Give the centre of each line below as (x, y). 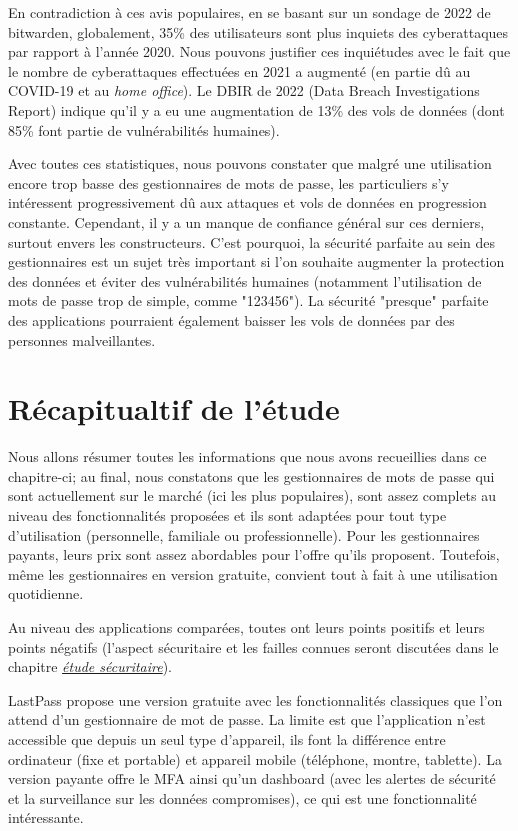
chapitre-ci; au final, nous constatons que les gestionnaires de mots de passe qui (251, 475)
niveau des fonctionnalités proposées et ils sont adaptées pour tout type (227, 515)
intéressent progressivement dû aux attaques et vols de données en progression (247, 202)
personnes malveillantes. (82, 339)
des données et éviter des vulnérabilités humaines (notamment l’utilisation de (245, 280)
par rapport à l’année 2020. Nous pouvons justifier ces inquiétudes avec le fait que (259, 51)
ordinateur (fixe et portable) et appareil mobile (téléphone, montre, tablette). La (255, 758)
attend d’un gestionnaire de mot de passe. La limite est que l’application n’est (247, 719)
